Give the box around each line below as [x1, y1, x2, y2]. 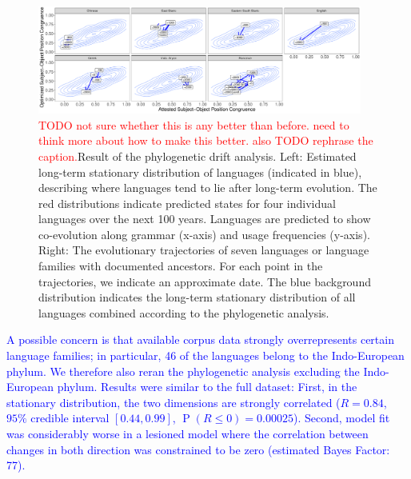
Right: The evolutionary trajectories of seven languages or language [38, 241, 369, 258]
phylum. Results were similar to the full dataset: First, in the [57, 378, 357, 395]
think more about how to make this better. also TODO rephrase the [38, 132, 373, 149]
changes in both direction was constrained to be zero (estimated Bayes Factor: [6, 441, 390, 457]
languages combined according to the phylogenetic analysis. [38, 304, 329, 321]
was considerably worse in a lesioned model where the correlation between [6, 425, 369, 441]
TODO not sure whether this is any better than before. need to [38, 116, 349, 133]
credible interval [30, 409, 110, 426]
